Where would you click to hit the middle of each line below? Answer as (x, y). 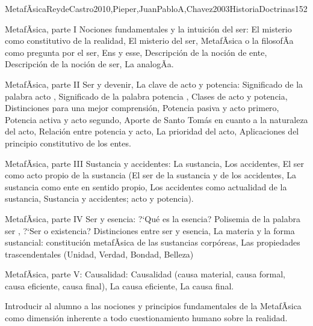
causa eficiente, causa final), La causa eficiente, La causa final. (119, 285)
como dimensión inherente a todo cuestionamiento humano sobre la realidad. (146, 318)
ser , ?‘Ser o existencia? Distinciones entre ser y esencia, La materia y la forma (150, 230)
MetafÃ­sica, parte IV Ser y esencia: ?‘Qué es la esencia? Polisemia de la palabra (153, 218)
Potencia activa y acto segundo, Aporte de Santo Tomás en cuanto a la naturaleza (156, 119)
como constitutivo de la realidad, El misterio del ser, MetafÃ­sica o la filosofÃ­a (149, 41)
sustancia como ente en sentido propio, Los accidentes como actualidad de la (146, 186)
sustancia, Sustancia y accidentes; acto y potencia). (99, 198)
